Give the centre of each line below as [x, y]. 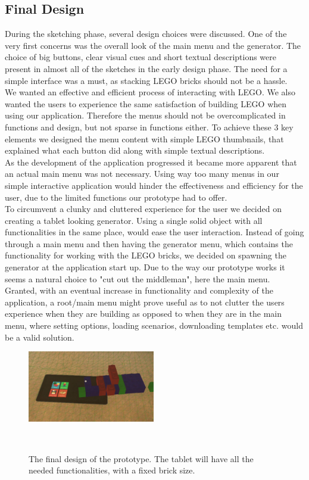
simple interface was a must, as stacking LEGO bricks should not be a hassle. [146, 80]
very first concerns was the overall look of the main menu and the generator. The [153, 45]
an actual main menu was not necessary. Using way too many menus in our [142, 174]
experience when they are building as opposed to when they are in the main [143, 314]
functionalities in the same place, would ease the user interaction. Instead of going [154, 232]
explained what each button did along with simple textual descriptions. [135, 150]
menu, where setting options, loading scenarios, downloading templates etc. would [154, 325]
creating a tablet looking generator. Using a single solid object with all [134, 220]
